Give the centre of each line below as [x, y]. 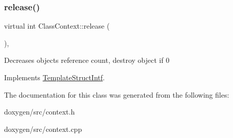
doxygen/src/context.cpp [43, 129]
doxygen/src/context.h [40, 112]
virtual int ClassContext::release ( [57, 26]
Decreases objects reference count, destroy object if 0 [87, 60]
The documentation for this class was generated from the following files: [117, 94]
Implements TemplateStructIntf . [54, 77]
